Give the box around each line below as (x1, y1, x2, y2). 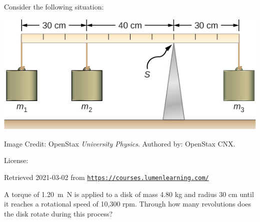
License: (4, 155, 28, 165)
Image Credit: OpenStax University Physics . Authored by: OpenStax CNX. (4, 138, 235, 148)
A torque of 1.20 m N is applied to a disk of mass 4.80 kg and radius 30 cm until (4, 188, 254, 199)
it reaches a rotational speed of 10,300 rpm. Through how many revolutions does (4, 198, 251, 209)
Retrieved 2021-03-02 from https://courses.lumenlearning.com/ (4, 171, 209, 182)
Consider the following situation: (4, 1, 104, 11)
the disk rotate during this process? (4, 208, 113, 218)
